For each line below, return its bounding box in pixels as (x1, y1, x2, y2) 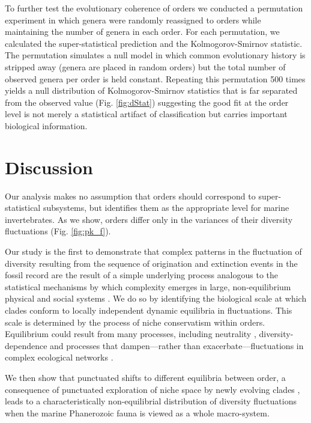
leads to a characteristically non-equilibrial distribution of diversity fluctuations (5, 395, 297, 407)
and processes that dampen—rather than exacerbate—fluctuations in (50, 339, 304, 351)
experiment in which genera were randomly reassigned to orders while (5, 13, 261, 26)
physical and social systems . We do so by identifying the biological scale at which (5, 292, 307, 305)
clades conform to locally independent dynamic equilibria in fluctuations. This (5, 304, 292, 316)
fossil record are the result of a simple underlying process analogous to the (5, 269, 278, 281)
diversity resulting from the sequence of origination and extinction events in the (5, 257, 298, 269)
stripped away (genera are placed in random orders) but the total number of (5, 60, 286, 73)
